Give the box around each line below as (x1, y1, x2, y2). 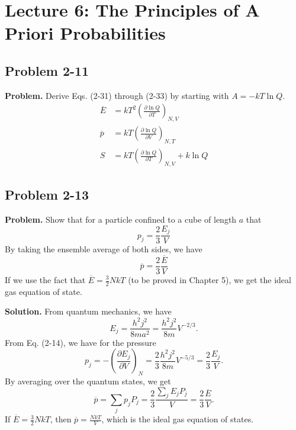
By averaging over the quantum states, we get (5, 374, 171, 387)
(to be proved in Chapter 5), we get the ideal (128, 274, 291, 285)
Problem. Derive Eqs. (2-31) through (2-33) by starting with (5, 89, 229, 101)
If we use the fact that (5, 274, 86, 285)
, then (50, 413, 72, 425)
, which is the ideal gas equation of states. (101, 413, 254, 425)
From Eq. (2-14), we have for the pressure (5, 336, 156, 348)
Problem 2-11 (5, 61, 89, 79)
